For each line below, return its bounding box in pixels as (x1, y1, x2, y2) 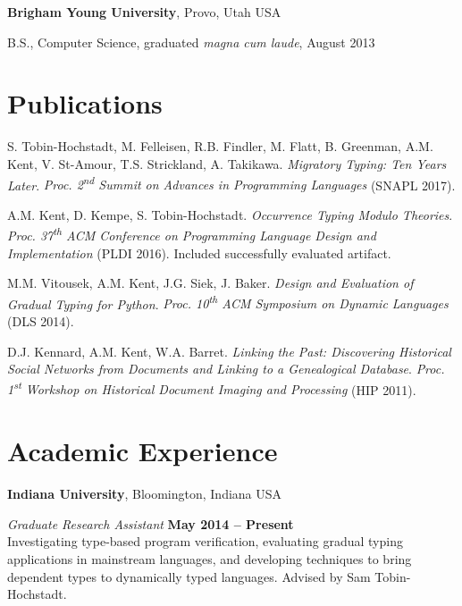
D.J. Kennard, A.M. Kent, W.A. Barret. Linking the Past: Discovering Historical (7, 341, 451, 360)
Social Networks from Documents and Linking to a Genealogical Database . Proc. (7, 359, 445, 378)
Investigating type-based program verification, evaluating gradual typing (7, 532, 403, 551)
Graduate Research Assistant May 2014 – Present (7, 514, 294, 533)
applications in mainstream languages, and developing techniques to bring (7, 549, 412, 568)
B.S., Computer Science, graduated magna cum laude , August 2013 (7, 32, 375, 51)
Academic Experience (7, 433, 278, 469)
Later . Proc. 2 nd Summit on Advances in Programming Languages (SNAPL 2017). (7, 173, 456, 194)
